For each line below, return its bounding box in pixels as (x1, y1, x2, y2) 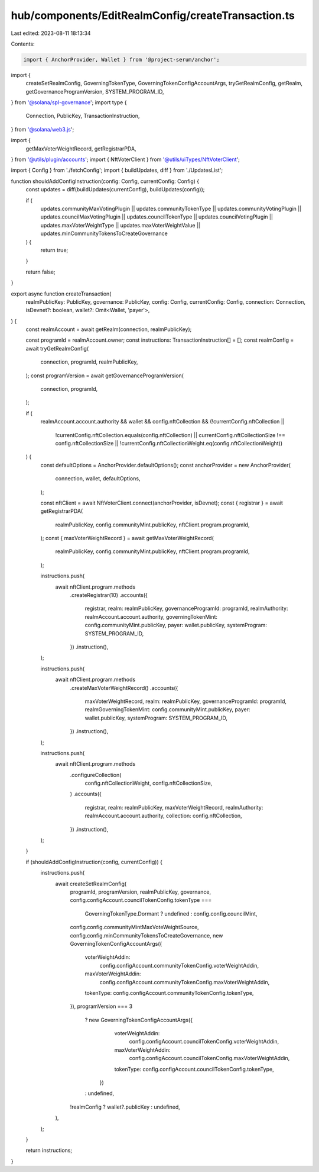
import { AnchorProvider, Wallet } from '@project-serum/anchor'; (23, 56, 220, 63)
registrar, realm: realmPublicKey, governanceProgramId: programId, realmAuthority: (84, 605, 288, 612)
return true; (40, 246, 69, 253)
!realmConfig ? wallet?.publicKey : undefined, (70, 1103, 180, 1110)
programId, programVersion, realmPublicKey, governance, (70, 888, 211, 895)
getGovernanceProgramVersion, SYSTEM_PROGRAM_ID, (25, 88, 165, 95)
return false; (25, 268, 56, 275)
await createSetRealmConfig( (55, 880, 127, 887)
